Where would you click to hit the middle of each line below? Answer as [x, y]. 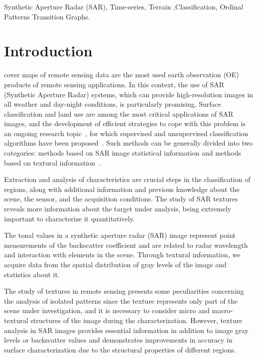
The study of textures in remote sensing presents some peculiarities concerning [124, 291]
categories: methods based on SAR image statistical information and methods [123, 153]
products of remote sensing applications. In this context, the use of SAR [114, 84]
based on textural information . [52, 162]
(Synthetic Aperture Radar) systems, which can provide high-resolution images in [129, 94]
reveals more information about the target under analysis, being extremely [118, 209]
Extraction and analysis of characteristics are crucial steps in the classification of [127, 179]
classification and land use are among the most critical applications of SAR [119, 113]
